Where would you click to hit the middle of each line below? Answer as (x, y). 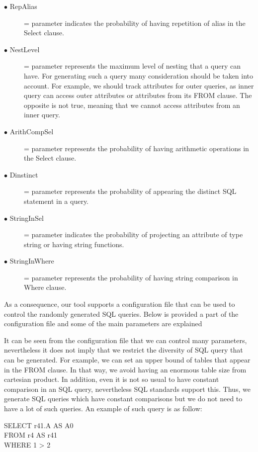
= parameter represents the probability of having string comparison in (131, 277)
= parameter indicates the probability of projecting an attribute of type (133, 234)
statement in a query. (56, 201)
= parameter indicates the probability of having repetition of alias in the (135, 23)
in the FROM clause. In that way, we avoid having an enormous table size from (125, 369)
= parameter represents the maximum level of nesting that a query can (132, 66)
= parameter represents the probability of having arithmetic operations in (136, 148)
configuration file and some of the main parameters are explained (103, 323)
